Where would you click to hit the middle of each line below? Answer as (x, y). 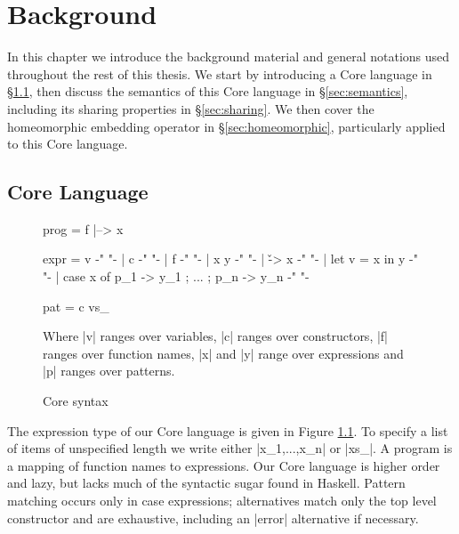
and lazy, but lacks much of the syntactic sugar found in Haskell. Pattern (206, 483)
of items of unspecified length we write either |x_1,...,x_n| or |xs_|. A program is (230, 448)
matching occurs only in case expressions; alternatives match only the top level (222, 501)
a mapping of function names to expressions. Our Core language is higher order (224, 465)
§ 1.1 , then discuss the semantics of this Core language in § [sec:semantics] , (208, 91)
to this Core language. (68, 144)
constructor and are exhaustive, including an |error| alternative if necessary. (213, 518)
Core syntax (76, 401)
